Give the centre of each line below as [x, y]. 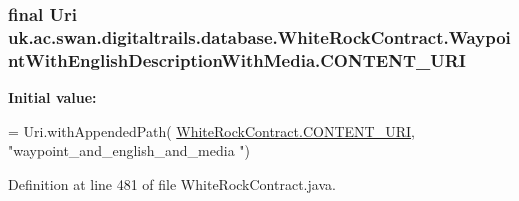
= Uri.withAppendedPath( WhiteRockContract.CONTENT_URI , [211, 130]
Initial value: [52, 97]
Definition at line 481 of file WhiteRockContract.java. [172, 183]
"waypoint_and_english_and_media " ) [129, 150]
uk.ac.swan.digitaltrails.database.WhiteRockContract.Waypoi [259, 36]
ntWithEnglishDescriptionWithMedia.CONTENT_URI [237, 59]
